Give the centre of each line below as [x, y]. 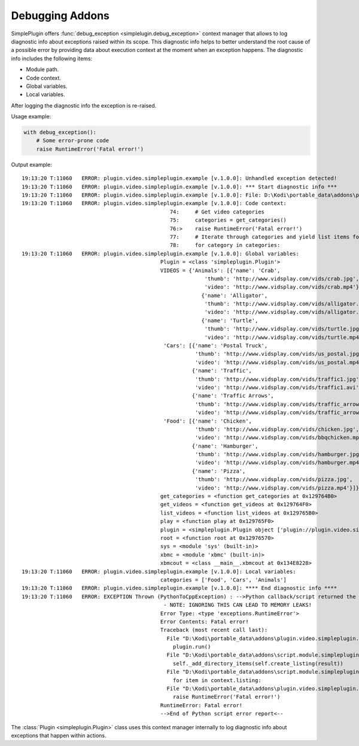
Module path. [42, 69]
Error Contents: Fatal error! [204, 621]
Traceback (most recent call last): [214, 630]
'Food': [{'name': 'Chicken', [208, 421]
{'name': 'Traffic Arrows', [233, 396]
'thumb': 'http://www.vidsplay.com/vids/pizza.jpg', [274, 479]
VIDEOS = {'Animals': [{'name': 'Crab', [220, 270]
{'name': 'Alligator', [235, 295]
